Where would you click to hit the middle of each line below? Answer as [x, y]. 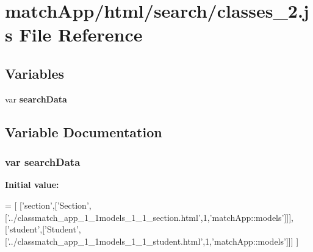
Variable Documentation [84, 131]
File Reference [81, 34]
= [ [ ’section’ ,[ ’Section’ [47, 205]
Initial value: [32, 185]
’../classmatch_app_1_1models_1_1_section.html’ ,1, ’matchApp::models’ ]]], [150, 217]
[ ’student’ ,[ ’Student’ [42, 229]
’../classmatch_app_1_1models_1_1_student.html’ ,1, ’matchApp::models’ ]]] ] [153, 241]
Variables [35, 73]
